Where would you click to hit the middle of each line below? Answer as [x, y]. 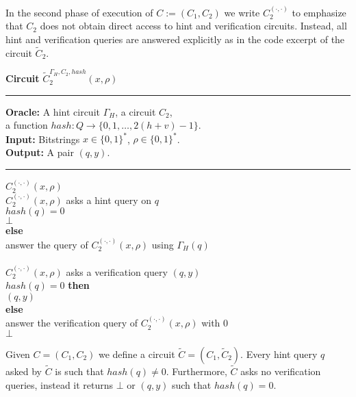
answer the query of [47, 244]
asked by [24, 371]
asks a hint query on [109, 200]
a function [27, 125]
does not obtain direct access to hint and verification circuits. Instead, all [193, 26]
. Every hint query [279, 354]
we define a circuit [137, 354]
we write [242, 12]
